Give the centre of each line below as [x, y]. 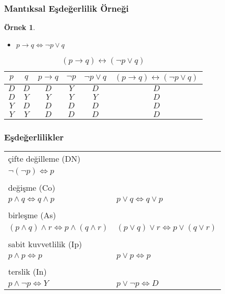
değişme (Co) [32, 188]
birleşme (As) [32, 215]
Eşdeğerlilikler [34, 137]
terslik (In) [27, 272]
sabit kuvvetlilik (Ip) [45, 244]
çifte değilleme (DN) [44, 159]
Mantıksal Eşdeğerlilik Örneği [66, 8]
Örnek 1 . [20, 27]
